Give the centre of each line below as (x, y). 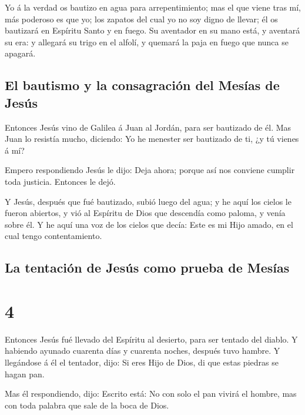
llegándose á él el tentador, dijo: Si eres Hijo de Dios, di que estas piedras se (142, 362)
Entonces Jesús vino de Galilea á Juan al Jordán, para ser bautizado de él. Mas (148, 127)
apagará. (20, 53)
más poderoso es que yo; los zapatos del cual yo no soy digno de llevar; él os (141, 19)
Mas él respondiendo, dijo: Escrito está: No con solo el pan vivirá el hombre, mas (151, 394)
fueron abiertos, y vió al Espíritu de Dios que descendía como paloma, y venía (145, 213)
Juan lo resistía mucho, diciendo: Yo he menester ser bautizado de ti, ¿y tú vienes (152, 139)
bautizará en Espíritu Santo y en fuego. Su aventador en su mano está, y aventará (152, 30)
